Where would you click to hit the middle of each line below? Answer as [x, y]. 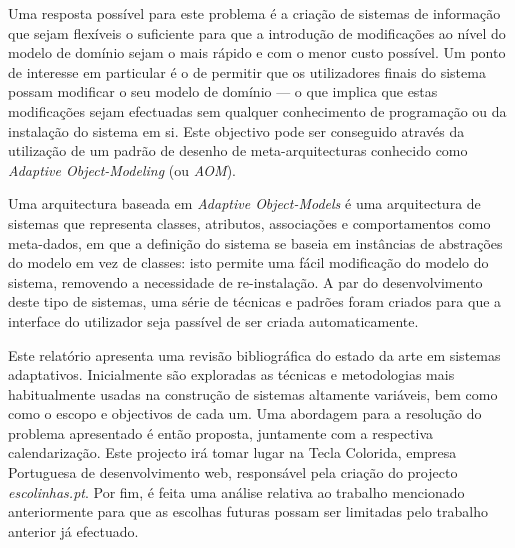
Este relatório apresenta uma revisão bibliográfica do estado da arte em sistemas [254, 354]
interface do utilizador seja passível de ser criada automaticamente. [213, 320]
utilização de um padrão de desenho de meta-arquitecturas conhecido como [238, 150]
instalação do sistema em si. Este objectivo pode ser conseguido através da [236, 130]
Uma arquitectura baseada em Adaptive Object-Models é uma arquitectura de [244, 203]
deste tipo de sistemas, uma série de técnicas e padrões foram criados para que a [255, 301]
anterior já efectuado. [73, 530]
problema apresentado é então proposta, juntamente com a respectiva [221, 432]
